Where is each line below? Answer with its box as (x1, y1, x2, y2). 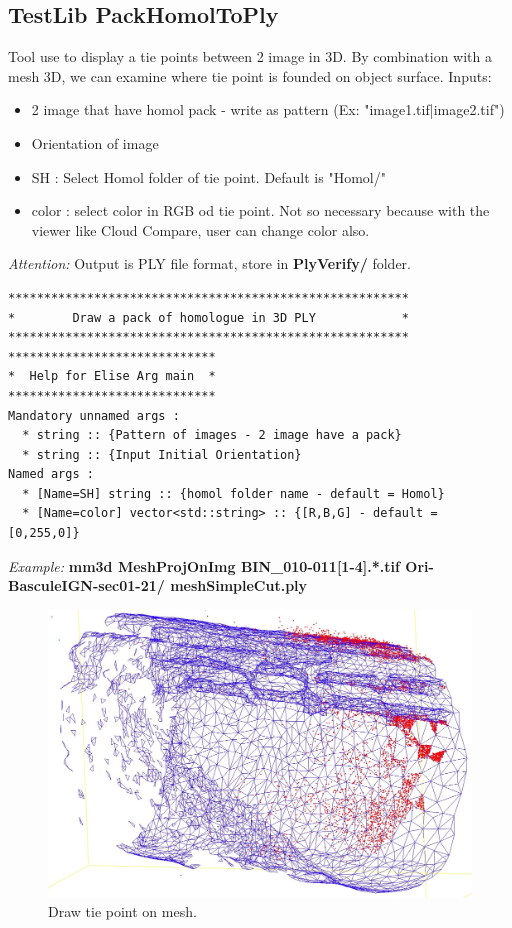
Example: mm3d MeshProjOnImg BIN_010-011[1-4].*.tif (8, 555, 400, 576)
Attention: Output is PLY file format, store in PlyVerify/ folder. (8, 253, 411, 274)
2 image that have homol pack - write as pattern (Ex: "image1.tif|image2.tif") (31, 99, 505, 120)
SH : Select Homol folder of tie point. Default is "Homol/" (31, 166, 386, 187)
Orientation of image (31, 132, 159, 153)
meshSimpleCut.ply (170, 575, 308, 596)
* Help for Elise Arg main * (8, 369, 216, 384)
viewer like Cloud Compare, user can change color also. (31, 219, 370, 240)
